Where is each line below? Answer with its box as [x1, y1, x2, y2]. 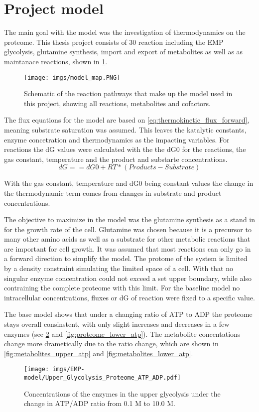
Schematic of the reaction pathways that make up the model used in [24, 88, 233, 99]
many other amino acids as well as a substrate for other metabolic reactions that [4, 234, 251, 244]
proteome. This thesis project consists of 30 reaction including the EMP [4, 36, 224, 47]
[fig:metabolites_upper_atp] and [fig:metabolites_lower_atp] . [4, 348, 193, 358]
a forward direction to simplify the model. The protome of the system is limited [4, 253, 248, 264]
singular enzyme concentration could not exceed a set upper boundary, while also [4, 273, 252, 283]
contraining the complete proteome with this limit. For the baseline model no [4, 282, 240, 293]
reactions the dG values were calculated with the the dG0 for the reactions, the [4, 144, 246, 154]
